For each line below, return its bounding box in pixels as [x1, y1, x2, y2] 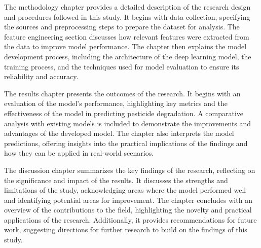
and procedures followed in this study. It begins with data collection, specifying [4, 11, 250, 22]
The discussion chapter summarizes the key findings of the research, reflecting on [4, 164, 255, 175]
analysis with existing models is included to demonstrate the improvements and [4, 118, 251, 128]
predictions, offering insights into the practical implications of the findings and [4, 137, 248, 148]
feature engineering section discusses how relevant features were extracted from [4, 31, 249, 42]
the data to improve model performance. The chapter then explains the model [4, 41, 247, 52]
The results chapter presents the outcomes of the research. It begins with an [4, 88, 241, 98]
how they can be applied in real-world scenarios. [4, 148, 154, 158]
